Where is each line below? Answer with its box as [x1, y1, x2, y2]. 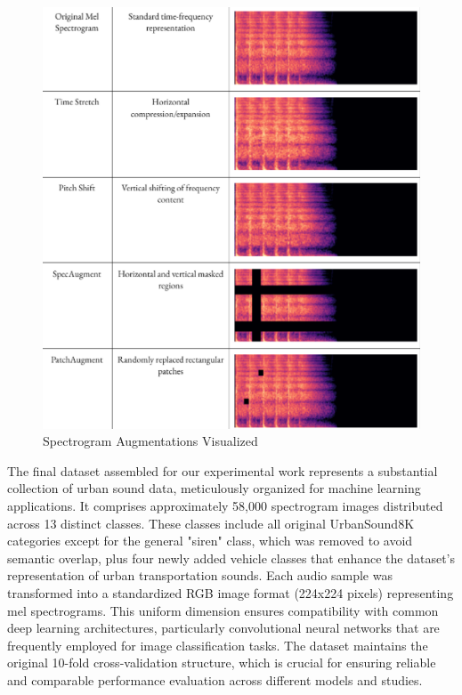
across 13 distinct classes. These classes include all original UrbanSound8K [7, 513, 415, 532]
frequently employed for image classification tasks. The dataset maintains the [7, 635, 428, 654]
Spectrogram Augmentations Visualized [43, 432, 258, 450]
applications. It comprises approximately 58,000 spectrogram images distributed [7, 496, 443, 514]
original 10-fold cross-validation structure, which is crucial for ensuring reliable [7, 653, 436, 672]
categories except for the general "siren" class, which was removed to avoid [7, 531, 413, 550]
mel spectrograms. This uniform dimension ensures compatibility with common [7, 601, 439, 619]
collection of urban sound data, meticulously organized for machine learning [7, 479, 421, 497]
